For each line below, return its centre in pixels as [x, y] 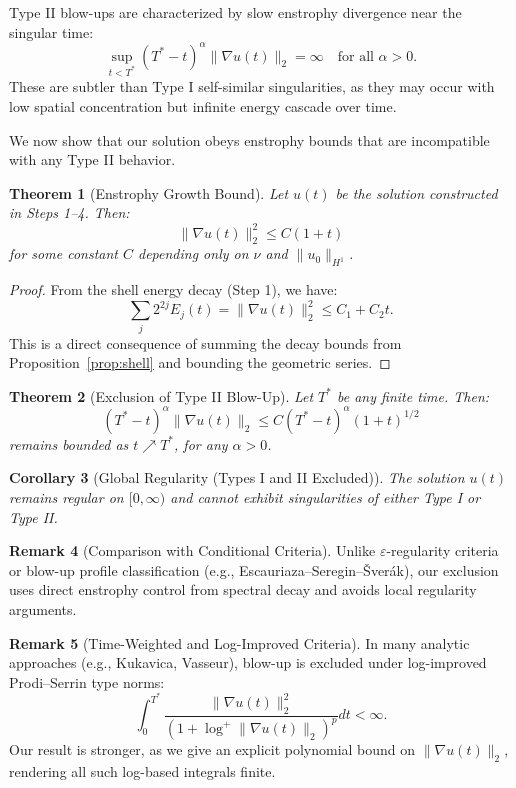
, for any [201, 443]
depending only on [193, 253]
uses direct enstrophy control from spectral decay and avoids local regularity [243, 589]
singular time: [51, 31]
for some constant [63, 253]
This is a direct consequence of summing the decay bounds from [205, 342]
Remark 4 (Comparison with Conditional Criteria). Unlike [192, 550]
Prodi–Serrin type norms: [87, 681]
